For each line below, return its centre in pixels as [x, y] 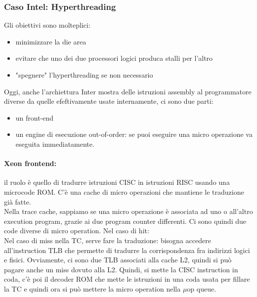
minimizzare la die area [51, 41]
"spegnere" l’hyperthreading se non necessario [84, 75]
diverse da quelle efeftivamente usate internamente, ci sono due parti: [109, 101]
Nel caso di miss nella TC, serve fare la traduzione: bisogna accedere [107, 240]
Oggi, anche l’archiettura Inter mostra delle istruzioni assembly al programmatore [128, 91]
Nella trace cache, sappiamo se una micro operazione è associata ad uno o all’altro [128, 211]
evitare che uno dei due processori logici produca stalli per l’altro [114, 58]
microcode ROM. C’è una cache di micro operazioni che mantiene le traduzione [124, 191]
